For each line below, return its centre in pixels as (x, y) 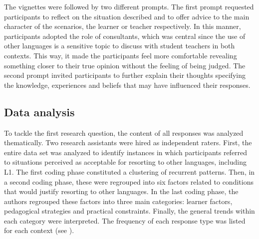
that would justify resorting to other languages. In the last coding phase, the (121, 191)
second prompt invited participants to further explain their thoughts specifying (125, 75)
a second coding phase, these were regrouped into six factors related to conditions (129, 181)
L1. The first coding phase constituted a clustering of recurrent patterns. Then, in (129, 171)
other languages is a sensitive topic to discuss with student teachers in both (120, 46)
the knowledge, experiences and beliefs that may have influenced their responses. (127, 85)
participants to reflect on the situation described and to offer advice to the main (127, 16)
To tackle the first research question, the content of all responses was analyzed (124, 132)
